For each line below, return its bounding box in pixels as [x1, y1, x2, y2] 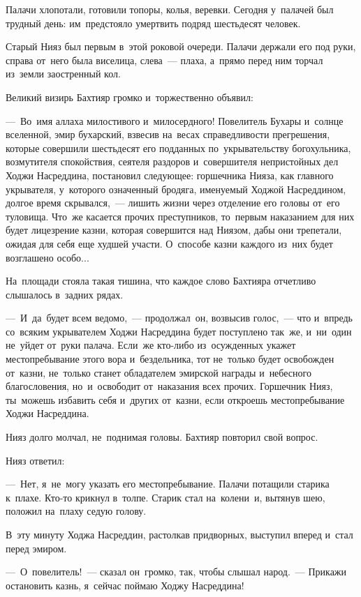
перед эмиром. [6, 541, 67, 555]
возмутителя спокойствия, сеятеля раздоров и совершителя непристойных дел [6, 154, 339, 169]
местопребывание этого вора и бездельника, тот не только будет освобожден [6, 352, 334, 366]
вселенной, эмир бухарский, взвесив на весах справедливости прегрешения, [6, 127, 330, 142]
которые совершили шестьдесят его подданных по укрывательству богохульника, [6, 140, 351, 155]
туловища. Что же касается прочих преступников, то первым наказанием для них [6, 209, 355, 223]
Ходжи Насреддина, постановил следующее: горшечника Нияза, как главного [6, 167, 334, 182]
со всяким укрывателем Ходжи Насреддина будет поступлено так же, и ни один [6, 324, 352, 338]
